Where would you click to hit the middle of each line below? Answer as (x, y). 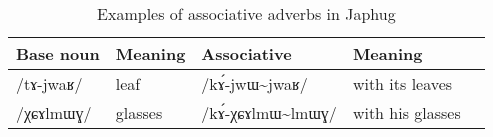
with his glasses (406, 112)
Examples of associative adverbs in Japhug (246, 13)
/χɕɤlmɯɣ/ (54, 112)
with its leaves (402, 83)
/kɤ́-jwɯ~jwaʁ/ (254, 83)
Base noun (58, 53)
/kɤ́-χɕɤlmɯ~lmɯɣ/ (269, 112)
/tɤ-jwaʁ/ (49, 83)
